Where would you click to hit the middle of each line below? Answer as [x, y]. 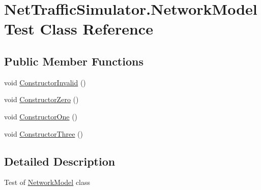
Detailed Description [60, 161]
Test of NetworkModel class [47, 182]
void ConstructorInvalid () [45, 82]
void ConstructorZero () [41, 99]
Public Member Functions [74, 61]
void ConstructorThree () [43, 133]
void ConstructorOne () [41, 116]
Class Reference [96, 29]
